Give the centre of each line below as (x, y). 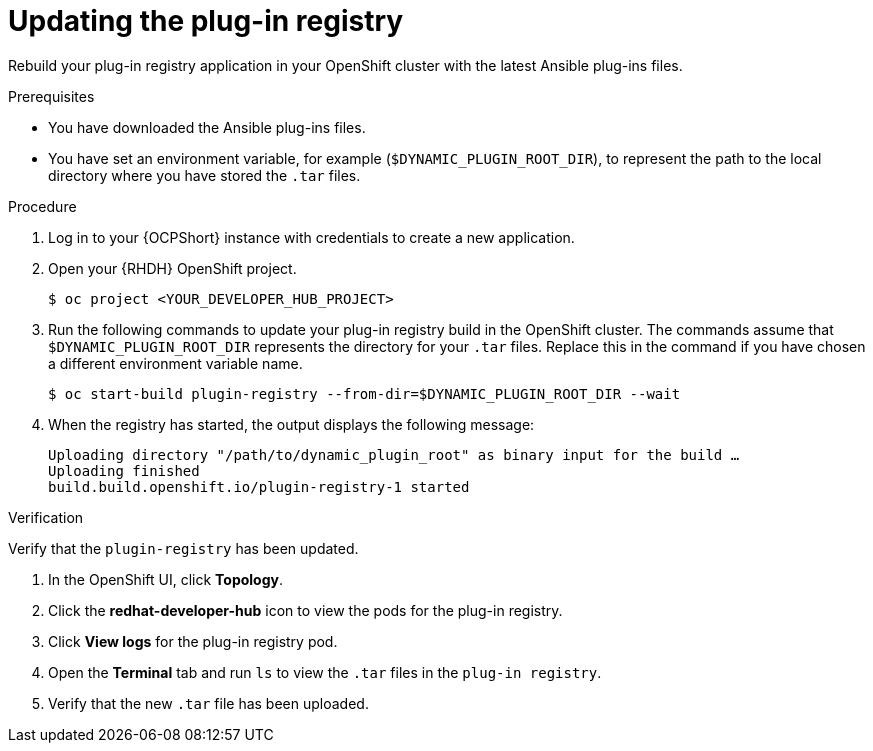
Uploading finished (124, 470)
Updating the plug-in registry (206, 21)
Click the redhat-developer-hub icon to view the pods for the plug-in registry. (305, 610)
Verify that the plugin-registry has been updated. (183, 548)
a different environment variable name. (175, 363)
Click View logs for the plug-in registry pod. (193, 641)
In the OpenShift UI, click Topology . (166, 579)
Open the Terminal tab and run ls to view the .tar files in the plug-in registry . (325, 672)
